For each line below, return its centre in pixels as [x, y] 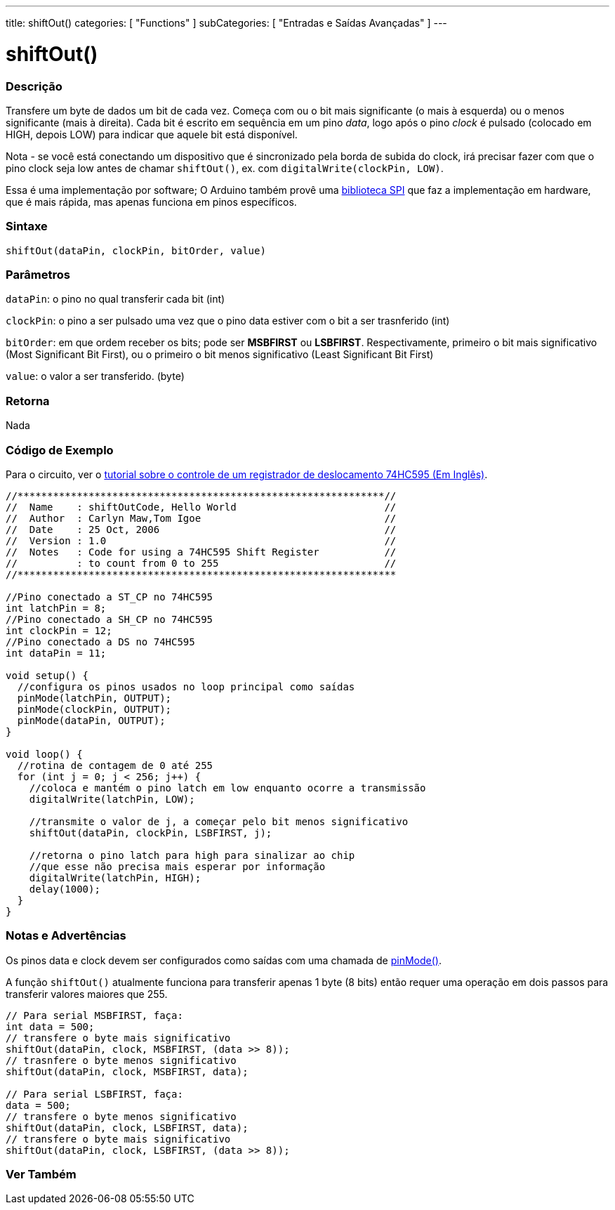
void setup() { [47, 675]
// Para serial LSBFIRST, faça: [94, 1094]
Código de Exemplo [60, 450]
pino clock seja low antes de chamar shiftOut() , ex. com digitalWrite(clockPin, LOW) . [225, 168]
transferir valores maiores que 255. [87, 994]
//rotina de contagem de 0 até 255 [115, 765]
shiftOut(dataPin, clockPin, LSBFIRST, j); [151, 833]
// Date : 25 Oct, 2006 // [201, 529]
